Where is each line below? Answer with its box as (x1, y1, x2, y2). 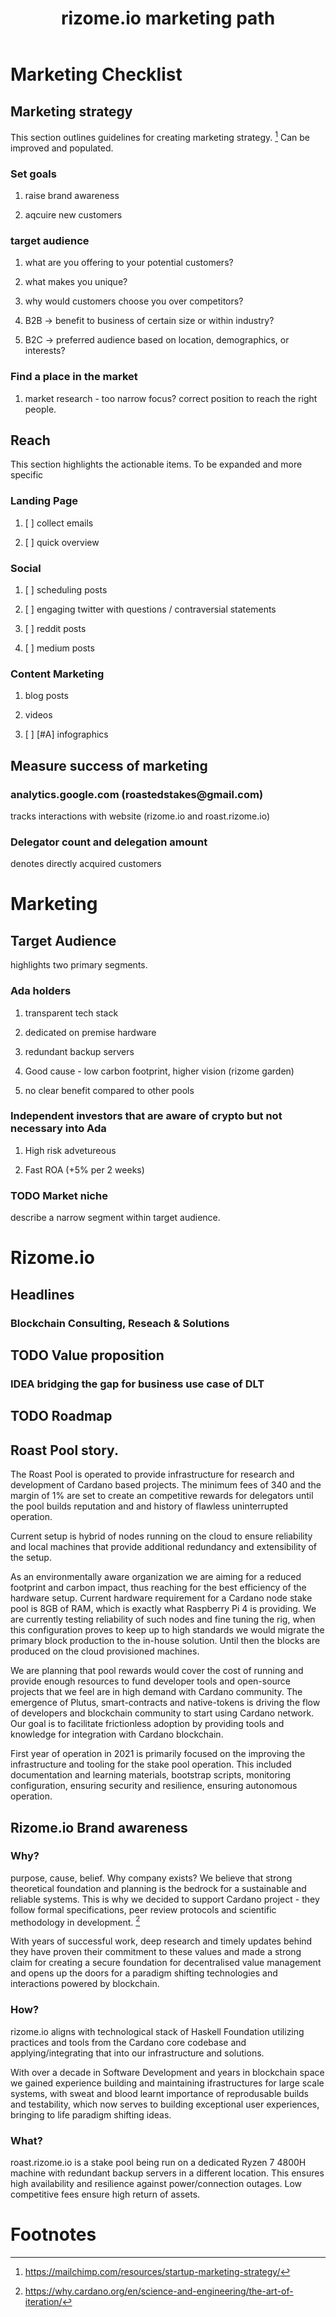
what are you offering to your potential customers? (24, 257, 234, 269)
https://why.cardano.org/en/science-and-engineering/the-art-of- (24, 2285, 294, 2297)
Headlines (10, 1286, 75, 1303)
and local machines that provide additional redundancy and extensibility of (10, 1541, 318, 1553)
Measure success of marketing (10, 757, 208, 774)
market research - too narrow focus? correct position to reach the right (24, 392, 318, 404)
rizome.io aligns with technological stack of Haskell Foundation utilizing (10, 2025, 305, 2037)
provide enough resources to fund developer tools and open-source (10, 1675, 292, 1687)
